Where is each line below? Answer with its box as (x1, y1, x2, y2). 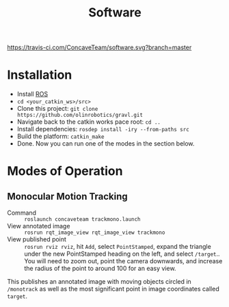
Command (7, 209, 36, 217)
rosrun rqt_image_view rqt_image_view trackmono (24, 229, 165, 237)
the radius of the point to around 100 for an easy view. (24, 265, 176, 273)
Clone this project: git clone (16, 105, 98, 113)
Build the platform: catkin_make (16, 132, 105, 141)
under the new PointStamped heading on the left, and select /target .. (24, 250, 220, 258)
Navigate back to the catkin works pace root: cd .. (16, 118, 161, 126)
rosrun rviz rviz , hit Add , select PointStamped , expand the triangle (24, 243, 212, 251)
